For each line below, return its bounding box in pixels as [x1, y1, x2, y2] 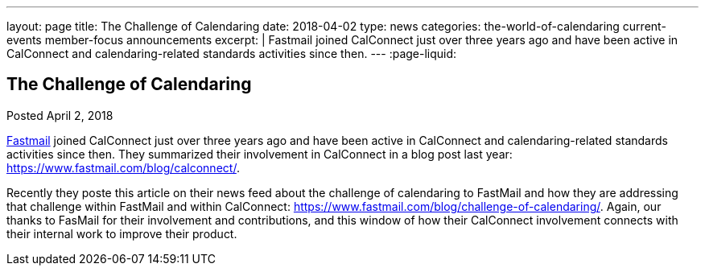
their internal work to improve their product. [6, 226, 237, 241]
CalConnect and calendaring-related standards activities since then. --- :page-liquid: [6, 47, 457, 60]
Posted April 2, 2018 [6, 108, 113, 122]
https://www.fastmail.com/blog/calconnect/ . [6, 160, 240, 175]
